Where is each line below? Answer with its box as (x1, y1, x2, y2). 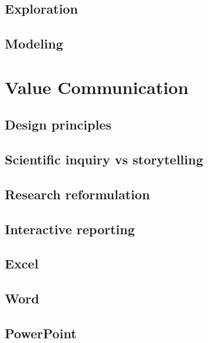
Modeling (5, 34, 64, 53)
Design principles (5, 115, 111, 134)
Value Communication (5, 75, 189, 99)
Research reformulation (5, 185, 150, 203)
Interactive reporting (5, 219, 135, 238)
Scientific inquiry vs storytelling (5, 150, 203, 169)
